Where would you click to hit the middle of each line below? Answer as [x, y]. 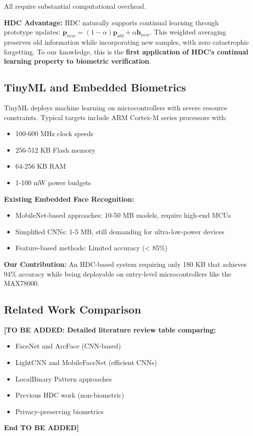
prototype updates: [32, 32]
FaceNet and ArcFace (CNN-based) [68, 346]
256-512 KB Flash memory [55, 149]
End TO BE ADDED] [42, 427]
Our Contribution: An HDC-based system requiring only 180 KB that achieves [125, 264]
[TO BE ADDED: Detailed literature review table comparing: [110, 329]
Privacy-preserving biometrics [60, 411]
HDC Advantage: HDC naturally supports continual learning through [111, 22]
